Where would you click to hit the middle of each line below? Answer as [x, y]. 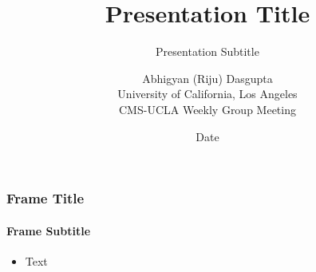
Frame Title [45, 198]
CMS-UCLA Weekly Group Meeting [207, 109]
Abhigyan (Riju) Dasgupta [207, 78]
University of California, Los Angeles [207, 94]
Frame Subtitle [49, 230]
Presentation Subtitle [207, 51]
